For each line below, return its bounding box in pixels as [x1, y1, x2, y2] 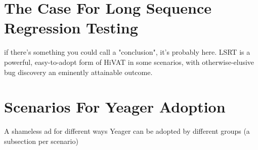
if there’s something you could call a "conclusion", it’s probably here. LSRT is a [4, 47, 250, 57]
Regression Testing [4, 17, 138, 38]
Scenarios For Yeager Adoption [4, 96, 226, 117]
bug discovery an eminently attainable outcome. [4, 66, 153, 77]
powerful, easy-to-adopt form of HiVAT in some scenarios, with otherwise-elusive [4, 56, 254, 67]
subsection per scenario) [4, 135, 78, 146]
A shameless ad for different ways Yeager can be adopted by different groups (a [4, 126, 250, 136]
